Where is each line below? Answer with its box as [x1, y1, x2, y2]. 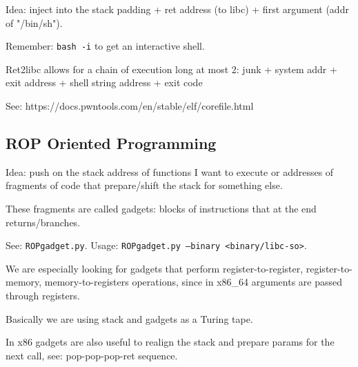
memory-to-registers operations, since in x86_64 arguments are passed [44, 275, 343, 289]
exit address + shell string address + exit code [6, 75, 203, 90]
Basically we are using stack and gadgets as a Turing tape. [6, 311, 253, 326]
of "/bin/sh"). [6, 15, 63, 30]
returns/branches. [6, 215, 81, 229]
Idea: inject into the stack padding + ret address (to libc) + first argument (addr [6, 2, 349, 16]
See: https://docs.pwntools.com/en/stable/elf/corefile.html [6, 99, 254, 113]
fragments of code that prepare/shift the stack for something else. [6, 178, 283, 192]
